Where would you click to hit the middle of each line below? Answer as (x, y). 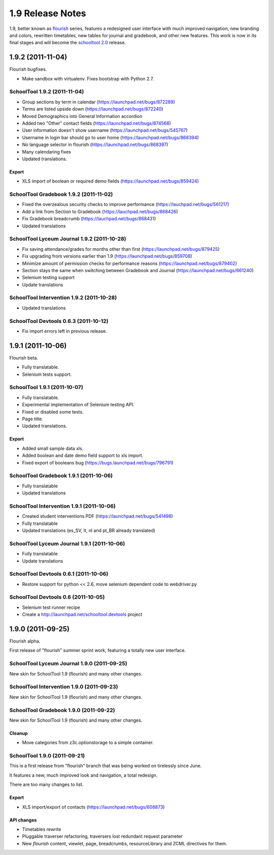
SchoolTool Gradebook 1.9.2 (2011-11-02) (61, 194)
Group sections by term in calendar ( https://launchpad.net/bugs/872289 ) (98, 102)
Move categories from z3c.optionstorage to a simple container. (88, 743)
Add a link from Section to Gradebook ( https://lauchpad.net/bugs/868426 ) (100, 212)
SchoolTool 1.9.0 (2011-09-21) (47, 756)
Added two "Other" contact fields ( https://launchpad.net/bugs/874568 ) (96, 123)
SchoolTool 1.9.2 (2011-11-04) (47, 92)
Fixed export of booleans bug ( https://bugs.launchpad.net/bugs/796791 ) (98, 462)
